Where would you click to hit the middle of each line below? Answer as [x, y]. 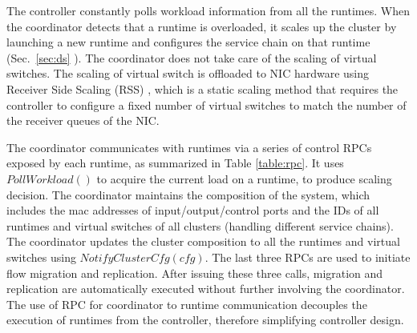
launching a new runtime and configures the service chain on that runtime [188, 42]
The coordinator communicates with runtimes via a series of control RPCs [189, 147]
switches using [41, 257]
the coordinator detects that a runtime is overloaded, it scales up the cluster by [202, 26]
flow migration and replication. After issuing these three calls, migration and [195, 273]
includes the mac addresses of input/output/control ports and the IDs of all [193, 210]
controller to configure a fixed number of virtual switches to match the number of [206, 104]
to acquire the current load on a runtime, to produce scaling [244, 178]
